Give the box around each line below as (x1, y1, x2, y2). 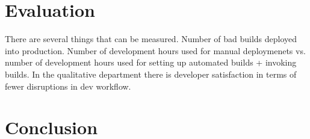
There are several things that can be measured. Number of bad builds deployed (5, 32, 297, 45)
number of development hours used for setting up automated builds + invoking (5, 56, 297, 69)
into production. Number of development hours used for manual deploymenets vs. (5, 44, 306, 57)
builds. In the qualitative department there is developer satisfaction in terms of (5, 67, 297, 80)
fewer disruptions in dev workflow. (5, 79, 131, 92)
